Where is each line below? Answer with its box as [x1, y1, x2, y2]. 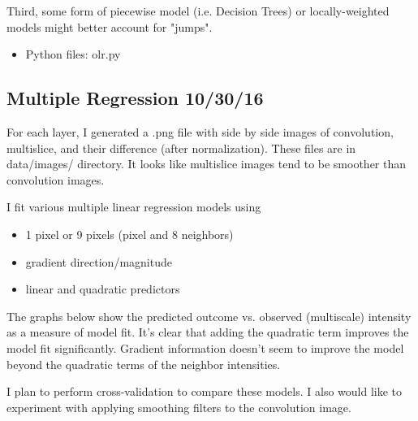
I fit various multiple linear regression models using [6, 198, 261, 215]
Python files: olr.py [25, 46, 121, 63]
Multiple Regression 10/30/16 [6, 85, 264, 111]
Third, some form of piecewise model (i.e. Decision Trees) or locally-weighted [6, 2, 390, 19]
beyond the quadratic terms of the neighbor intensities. [6, 355, 281, 372]
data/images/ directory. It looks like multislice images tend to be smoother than [6, 155, 407, 172]
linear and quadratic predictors [25, 280, 180, 297]
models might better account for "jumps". [6, 18, 213, 35]
